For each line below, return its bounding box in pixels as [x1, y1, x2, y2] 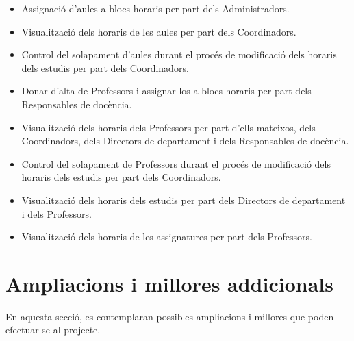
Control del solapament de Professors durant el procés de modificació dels [21, 156, 331, 170]
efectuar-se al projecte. [5, 323, 101, 337]
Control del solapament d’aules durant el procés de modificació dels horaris [21, 47, 337, 62]
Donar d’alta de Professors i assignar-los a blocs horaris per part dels [21, 84, 312, 98]
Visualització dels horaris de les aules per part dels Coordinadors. [21, 24, 296, 38]
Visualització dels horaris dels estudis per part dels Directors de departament [21, 192, 346, 207]
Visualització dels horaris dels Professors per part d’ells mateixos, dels [21, 120, 316, 134]
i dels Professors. [21, 206, 92, 220]
